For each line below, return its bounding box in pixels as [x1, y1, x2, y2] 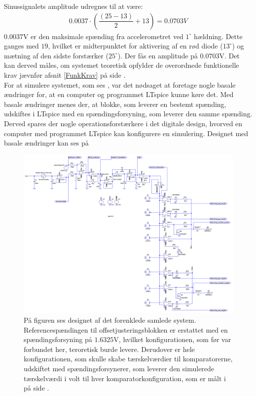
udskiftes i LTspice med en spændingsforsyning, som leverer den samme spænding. [4, 108, 253, 119]
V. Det [219, 50, 240, 60]
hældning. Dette [194, 31, 243, 41]
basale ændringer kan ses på [4, 138, 89, 148]
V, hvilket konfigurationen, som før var [113, 334, 231, 345]
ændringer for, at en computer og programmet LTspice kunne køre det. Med [4, 89, 234, 99]
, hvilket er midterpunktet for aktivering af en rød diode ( [48, 41, 223, 51]
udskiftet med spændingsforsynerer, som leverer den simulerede [24, 363, 215, 373]
